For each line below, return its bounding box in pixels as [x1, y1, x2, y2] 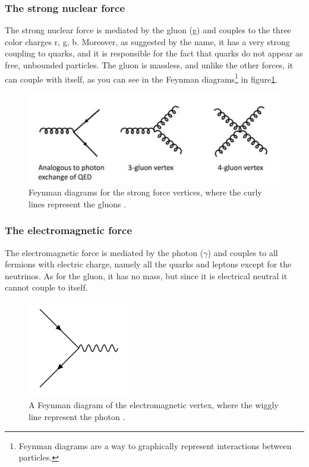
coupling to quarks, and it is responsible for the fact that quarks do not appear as [5, 47, 303, 59]
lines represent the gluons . [29, 197, 127, 210]
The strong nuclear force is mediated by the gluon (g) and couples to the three [5, 24, 291, 36]
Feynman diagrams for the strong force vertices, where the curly [29, 186, 262, 198]
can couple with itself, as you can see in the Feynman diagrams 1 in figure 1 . [5, 71, 278, 85]
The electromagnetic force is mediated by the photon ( [5, 246, 204, 258]
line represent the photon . [29, 410, 125, 422]
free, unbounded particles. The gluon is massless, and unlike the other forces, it [5, 59, 294, 71]
